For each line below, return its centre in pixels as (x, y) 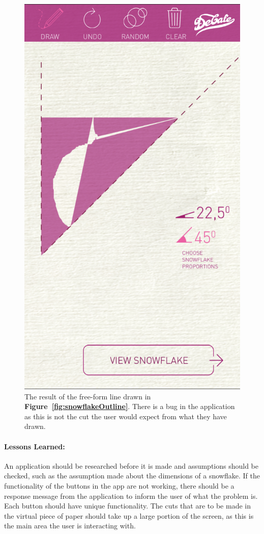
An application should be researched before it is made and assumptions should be (131, 465)
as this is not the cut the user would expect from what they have (126, 416)
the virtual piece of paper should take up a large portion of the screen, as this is (129, 515)
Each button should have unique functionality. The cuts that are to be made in (127, 506)
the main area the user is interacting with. (70, 526)
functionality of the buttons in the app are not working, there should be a (119, 486)
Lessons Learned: (35, 446)
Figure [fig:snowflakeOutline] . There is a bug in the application (130, 406)
